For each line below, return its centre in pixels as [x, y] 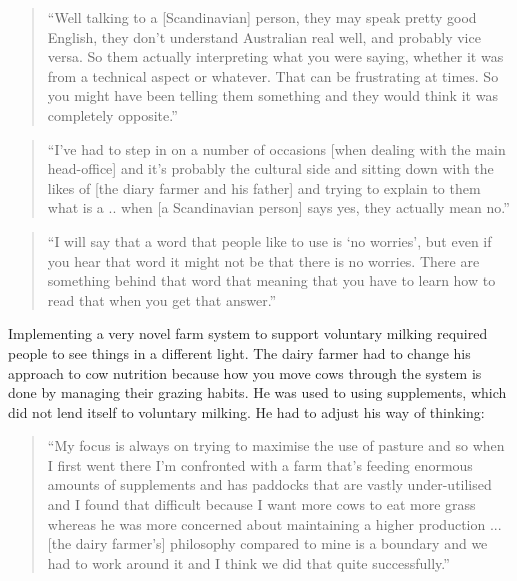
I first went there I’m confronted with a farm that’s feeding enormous [260, 464]
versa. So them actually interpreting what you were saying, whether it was [275, 56]
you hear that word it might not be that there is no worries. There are [263, 260]
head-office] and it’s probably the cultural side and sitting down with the [270, 168]
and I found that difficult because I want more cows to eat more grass [261, 504]
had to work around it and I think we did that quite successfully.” [248, 562]
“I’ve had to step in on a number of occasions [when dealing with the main [276, 148]
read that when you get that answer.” [162, 299]
